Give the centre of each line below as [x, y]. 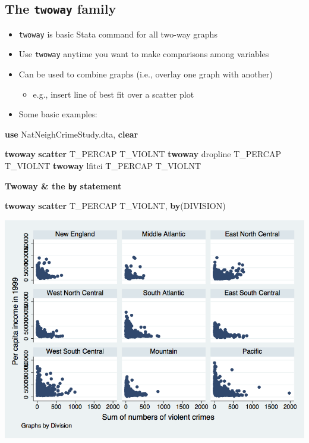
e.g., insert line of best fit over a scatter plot [113, 94]
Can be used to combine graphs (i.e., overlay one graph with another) [146, 74]
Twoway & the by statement [63, 185]
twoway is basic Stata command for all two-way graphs [118, 34]
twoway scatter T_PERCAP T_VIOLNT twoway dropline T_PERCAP [143, 154]
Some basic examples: [58, 114]
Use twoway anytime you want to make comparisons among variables [144, 54]
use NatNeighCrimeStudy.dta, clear [72, 134]
